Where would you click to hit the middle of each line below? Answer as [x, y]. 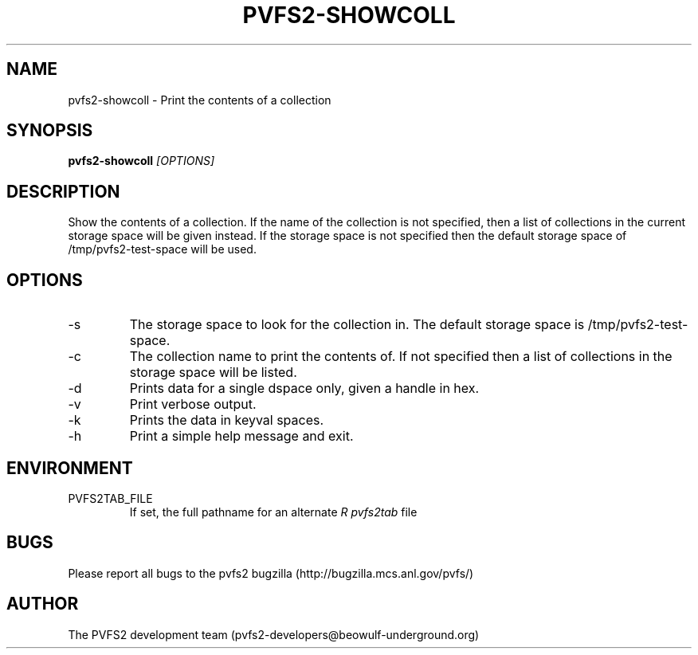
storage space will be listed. [213, 373]
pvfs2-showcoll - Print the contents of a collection [200, 100]
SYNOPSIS [50, 131]
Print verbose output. [193, 404]
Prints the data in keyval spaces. [227, 420]
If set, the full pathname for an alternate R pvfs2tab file [273, 512]
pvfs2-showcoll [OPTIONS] [141, 161]
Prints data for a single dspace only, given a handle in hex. [304, 388]
